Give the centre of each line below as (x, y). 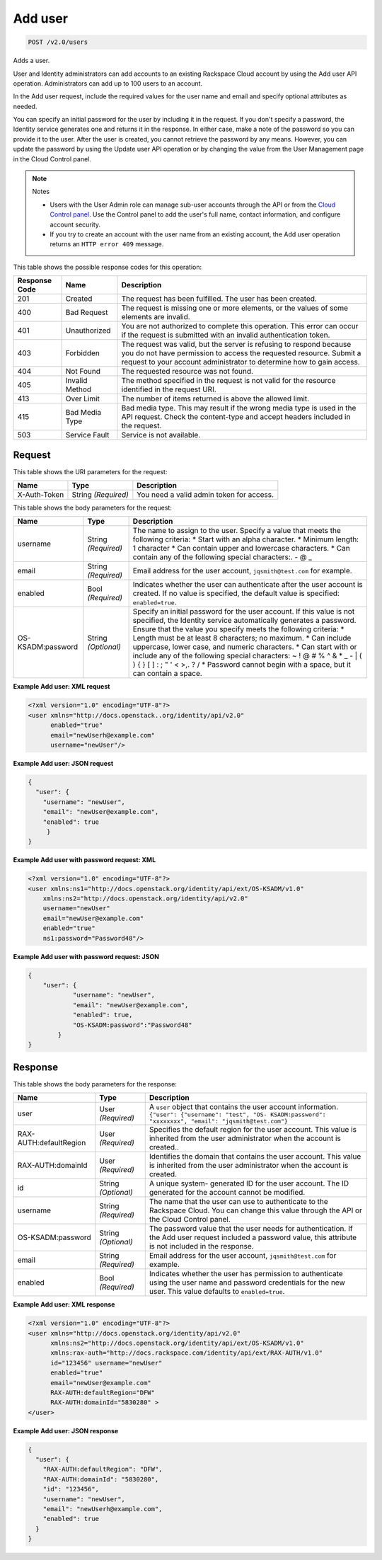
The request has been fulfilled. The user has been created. (219, 299)
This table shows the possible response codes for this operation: (108, 267)
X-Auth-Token (41, 495)
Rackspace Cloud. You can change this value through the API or (255, 1210)
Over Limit (83, 398)
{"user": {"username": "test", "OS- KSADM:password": (237, 1115)
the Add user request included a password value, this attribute (253, 1237)
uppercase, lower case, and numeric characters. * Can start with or (245, 647)
